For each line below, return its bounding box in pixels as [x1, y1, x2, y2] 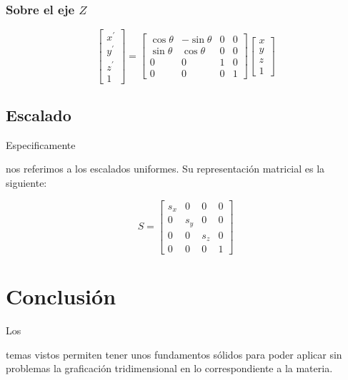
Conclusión [6, 282, 116, 311]
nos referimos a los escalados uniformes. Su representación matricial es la [6, 161, 325, 176]
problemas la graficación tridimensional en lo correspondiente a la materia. [6, 361, 333, 376]
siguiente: [6, 175, 47, 190]
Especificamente [6, 137, 76, 152]
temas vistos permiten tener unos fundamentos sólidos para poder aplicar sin [6, 346, 342, 361]
